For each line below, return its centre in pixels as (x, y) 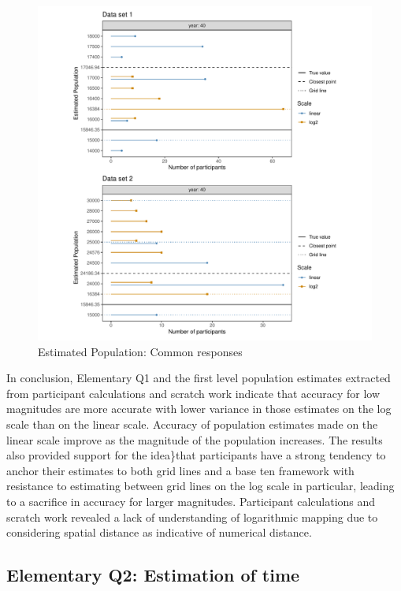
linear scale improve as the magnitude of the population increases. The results (195, 439)
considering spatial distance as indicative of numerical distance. (159, 532)
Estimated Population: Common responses (140, 351)
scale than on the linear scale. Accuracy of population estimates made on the (192, 424)
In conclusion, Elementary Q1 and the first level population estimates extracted (199, 378)
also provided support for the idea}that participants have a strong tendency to (196, 455)
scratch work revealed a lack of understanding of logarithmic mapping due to (192, 517)
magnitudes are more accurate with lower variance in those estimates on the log (199, 409)
